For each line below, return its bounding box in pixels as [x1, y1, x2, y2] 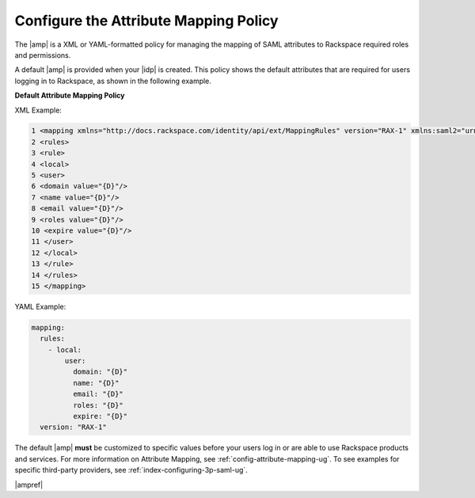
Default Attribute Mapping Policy [14, 91, 125, 101]
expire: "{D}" [72, 412, 128, 421]
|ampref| [14, 480, 44, 489]
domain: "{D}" [72, 367, 128, 376]
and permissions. [14, 50, 71, 59]
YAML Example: [14, 302, 66, 311]
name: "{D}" [72, 378, 120, 387]
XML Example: [14, 105, 63, 115]
